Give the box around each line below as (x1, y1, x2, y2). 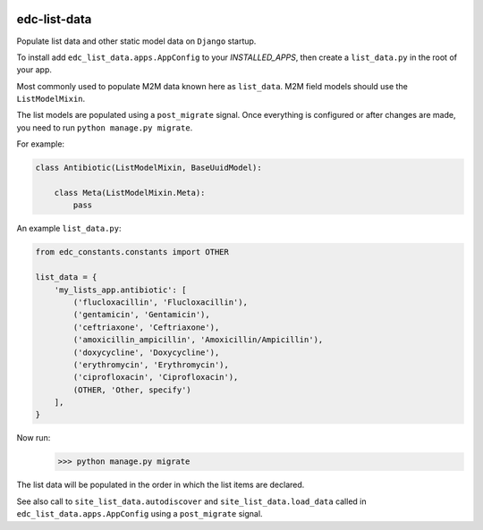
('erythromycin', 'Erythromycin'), (72, 359, 230, 370)
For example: (16, 139, 65, 149)
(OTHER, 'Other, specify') (72, 384, 191, 395)
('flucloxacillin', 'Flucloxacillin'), (72, 297, 248, 307)
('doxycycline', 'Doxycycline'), (72, 347, 220, 358)
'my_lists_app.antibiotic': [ (54, 284, 187, 295)
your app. (16, 64, 53, 75)
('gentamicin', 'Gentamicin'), (72, 309, 210, 320)
